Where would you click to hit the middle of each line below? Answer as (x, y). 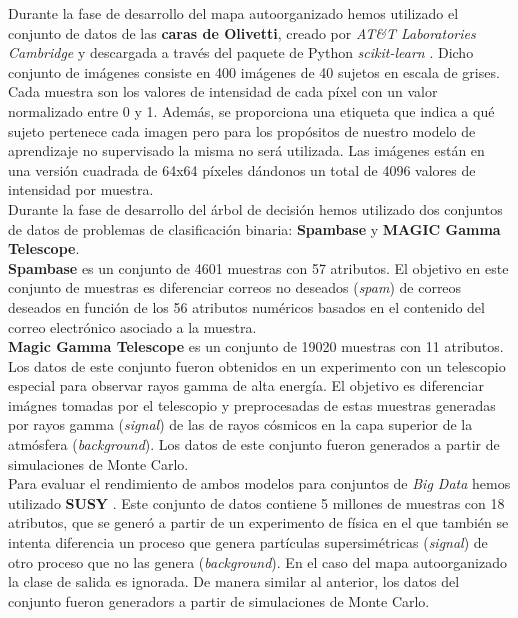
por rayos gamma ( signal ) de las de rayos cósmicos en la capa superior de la (240, 424)
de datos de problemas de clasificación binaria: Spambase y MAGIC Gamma (254, 228)
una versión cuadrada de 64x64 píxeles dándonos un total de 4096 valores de (242, 169)
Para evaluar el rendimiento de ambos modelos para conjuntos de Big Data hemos (259, 483)
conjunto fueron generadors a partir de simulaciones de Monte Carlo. (219, 600)
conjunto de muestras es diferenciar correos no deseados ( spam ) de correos (235, 287)
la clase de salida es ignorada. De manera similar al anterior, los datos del (234, 581)
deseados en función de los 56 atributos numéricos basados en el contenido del (246, 306)
